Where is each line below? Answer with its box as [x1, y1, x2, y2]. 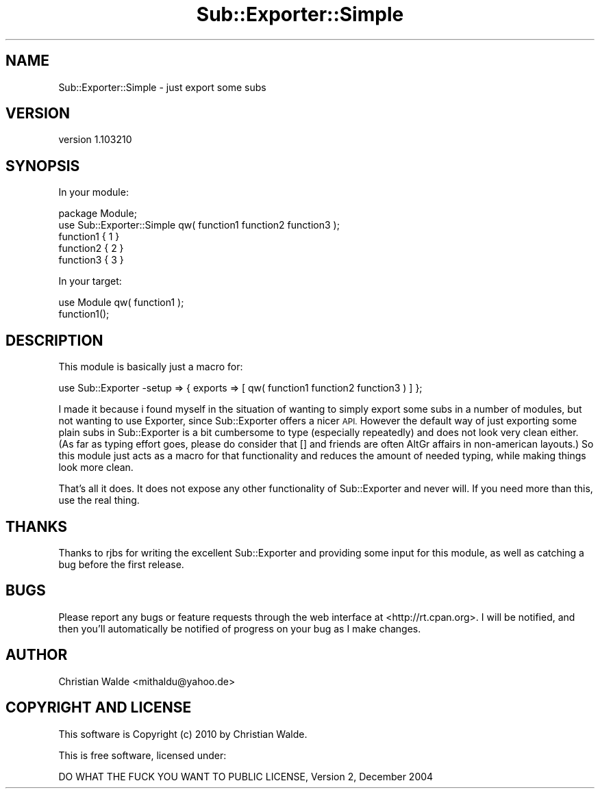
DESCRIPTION [5, 331, 103, 349]
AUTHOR [5, 646, 68, 664]
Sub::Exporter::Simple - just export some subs [58, 81, 266, 93]
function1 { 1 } [58, 231, 120, 243]
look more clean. [58, 461, 134, 474]
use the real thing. [58, 494, 140, 507]
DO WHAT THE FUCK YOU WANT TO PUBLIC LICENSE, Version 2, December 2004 [58, 770, 434, 782]
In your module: [58, 186, 129, 198]
